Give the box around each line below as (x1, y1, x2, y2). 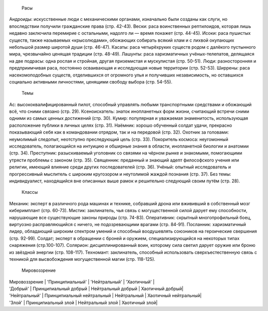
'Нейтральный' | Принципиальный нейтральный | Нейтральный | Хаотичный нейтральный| (9, 293, 202, 299)
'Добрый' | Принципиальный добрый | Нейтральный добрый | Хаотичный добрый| (9, 286, 184, 292)
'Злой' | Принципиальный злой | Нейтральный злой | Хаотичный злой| (9, 300, 158, 306)
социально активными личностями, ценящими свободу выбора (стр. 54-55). (9, 78, 173, 84)
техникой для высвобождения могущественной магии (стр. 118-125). (9, 256, 156, 262)
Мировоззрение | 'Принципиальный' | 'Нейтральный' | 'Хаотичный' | (9, 279, 155, 285)
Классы (21, 189, 38, 195)
